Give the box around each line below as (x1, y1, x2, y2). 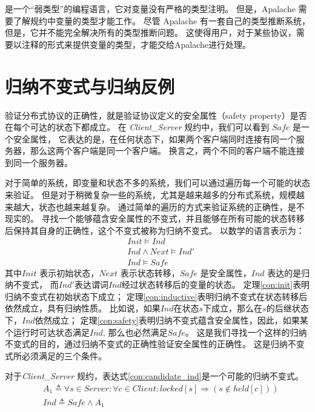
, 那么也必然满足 (102, 325, 168, 338)
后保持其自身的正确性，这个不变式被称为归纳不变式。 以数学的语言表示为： (5, 224, 305, 236)
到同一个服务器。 (5, 156, 73, 168)
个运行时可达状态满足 (5, 325, 90, 338)
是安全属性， (200, 266, 251, 279)
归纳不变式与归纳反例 (5, 73, 175, 98)
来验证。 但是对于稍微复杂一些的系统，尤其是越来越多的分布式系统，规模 (5, 188, 296, 201)
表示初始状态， (39, 266, 99, 279)
